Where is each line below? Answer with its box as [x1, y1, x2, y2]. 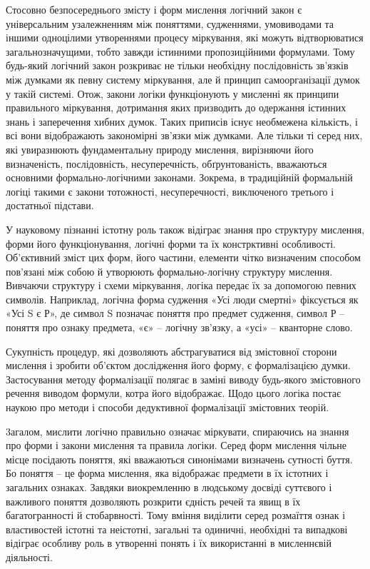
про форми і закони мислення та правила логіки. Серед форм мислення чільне [6, 438, 346, 453]
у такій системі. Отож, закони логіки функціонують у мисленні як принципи [6, 86, 339, 101]
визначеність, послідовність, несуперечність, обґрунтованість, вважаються [6, 156, 327, 171]
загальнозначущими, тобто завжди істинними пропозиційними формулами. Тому [6, 44, 355, 59]
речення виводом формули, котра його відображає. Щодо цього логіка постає [6, 386, 341, 401]
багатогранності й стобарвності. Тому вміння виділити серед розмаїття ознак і [6, 508, 346, 523]
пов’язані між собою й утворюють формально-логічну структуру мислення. [6, 263, 333, 278]
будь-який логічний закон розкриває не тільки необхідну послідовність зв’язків [6, 58, 349, 73]
